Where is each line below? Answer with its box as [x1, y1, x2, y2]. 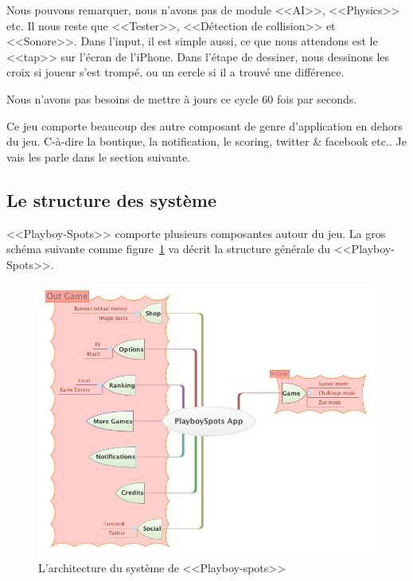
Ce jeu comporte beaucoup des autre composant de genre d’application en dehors [6, 117, 403, 134]
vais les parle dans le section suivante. [6, 148, 190, 165]
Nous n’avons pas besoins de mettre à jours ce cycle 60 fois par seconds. [6, 90, 357, 107]
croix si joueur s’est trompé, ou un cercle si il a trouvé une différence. [6, 64, 345, 80]
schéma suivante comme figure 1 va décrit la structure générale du [6, 240, 331, 257]
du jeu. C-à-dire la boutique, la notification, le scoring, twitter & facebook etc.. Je [6, 133, 407, 150]
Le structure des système [6, 187, 217, 212]
